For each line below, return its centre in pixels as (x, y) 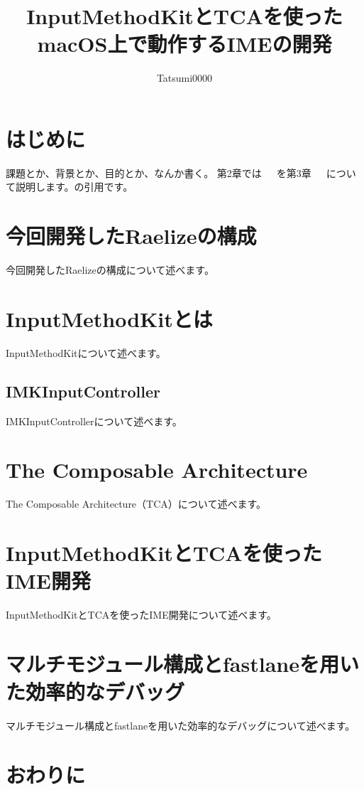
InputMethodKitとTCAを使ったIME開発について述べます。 (141, 615)
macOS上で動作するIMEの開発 (184, 44)
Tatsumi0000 (184, 78)
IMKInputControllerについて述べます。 (94, 421)
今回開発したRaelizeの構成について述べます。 (110, 270)
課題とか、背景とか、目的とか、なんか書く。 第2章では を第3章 (159, 172)
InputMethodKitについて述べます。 (86, 352)
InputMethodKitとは (109, 318)
